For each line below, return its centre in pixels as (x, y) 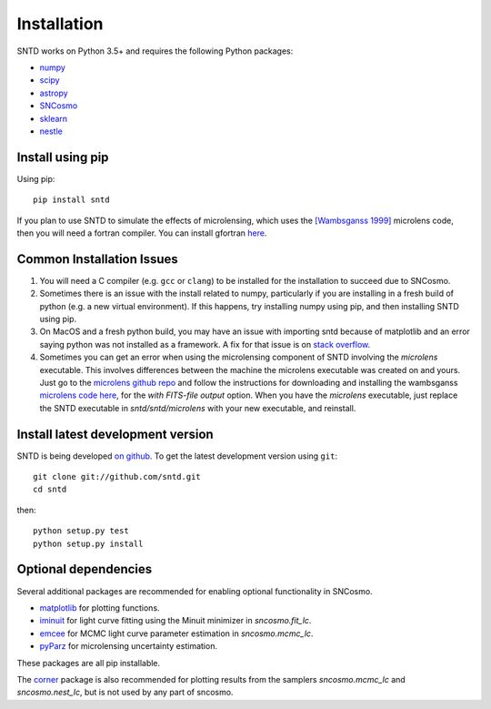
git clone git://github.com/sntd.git (117, 477)
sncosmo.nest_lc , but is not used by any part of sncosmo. (125, 693)
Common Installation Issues (98, 259)
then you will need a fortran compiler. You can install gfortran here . (142, 233)
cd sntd (50, 490)
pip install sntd (71, 200)
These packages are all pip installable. (89, 663)
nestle (51, 131)
